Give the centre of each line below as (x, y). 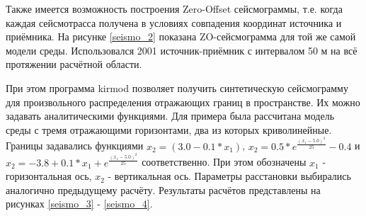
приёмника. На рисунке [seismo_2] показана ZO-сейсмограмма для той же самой (181, 36)
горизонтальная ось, (49, 176)
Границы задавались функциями (75, 146)
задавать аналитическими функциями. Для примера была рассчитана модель (170, 116)
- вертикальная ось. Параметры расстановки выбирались (229, 176)
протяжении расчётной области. (74, 64)
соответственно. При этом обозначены (224, 162)
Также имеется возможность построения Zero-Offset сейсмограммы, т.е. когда (174, 8)
